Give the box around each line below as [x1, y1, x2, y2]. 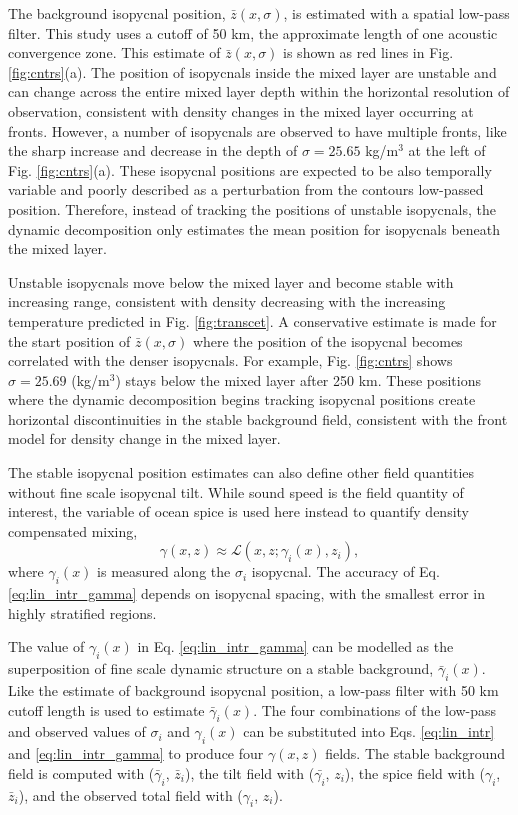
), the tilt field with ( [185, 762, 315, 783]
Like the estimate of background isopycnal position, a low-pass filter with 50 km [8, 680, 499, 701]
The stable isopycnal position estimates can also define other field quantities [8, 462, 475, 483]
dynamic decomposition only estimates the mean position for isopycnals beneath [8, 218, 501, 239]
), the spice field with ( [344, 762, 485, 783]
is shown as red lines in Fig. [283, 42, 454, 63]
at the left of [408, 140, 486, 161]
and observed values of [8, 721, 146, 742]
